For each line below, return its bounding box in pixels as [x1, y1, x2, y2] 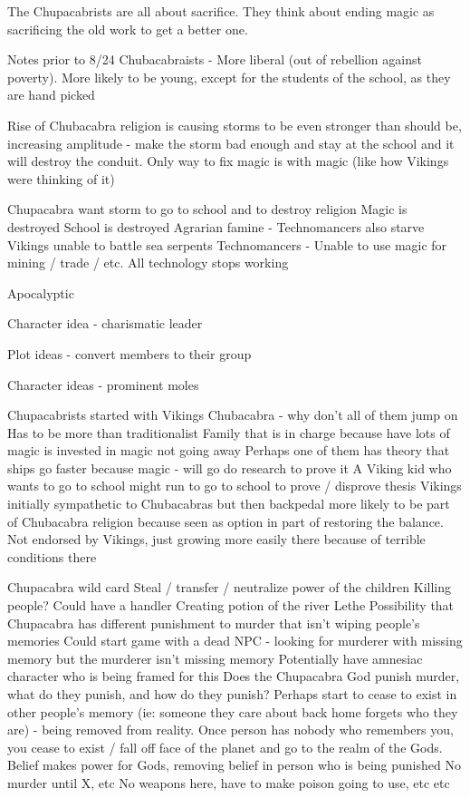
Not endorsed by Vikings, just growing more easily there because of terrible [7, 530, 426, 549]
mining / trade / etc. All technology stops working [7, 253, 289, 272]
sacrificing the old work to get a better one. [7, 19, 248, 38]
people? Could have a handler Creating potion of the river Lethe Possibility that [7, 596, 455, 615]
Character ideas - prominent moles [7, 375, 199, 394]
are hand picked [7, 85, 95, 104]
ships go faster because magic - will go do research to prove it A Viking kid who [7, 458, 452, 477]
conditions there [7, 547, 97, 566]
